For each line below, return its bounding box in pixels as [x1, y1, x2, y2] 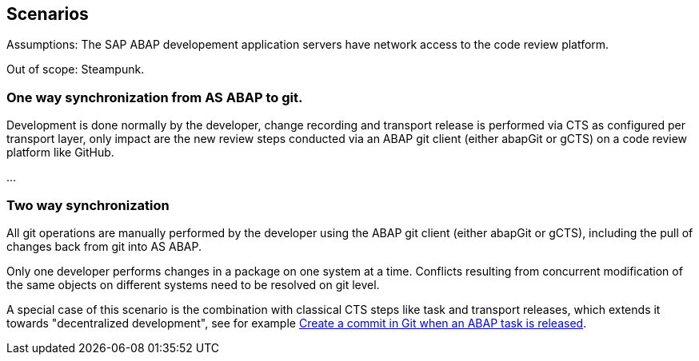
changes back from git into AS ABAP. [6, 239, 202, 253]
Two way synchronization [6, 196, 170, 213]
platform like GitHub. [6, 145, 114, 160]
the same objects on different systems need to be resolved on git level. [6, 277, 380, 292]
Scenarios [6, 4, 89, 24]
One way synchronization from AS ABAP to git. [6, 89, 303, 105]
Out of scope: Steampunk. [6, 62, 145, 77]
